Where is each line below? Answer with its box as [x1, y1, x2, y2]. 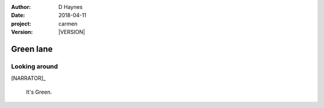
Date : [11, 12, 25, 19]
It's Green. [26, 88, 52, 95]
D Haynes [58, 4, 83, 10]
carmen [58, 20, 78, 27]
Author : [11, 4, 31, 10]
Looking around [11, 62, 58, 70]
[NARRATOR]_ [11, 75, 46, 82]
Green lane [11, 44, 53, 54]
